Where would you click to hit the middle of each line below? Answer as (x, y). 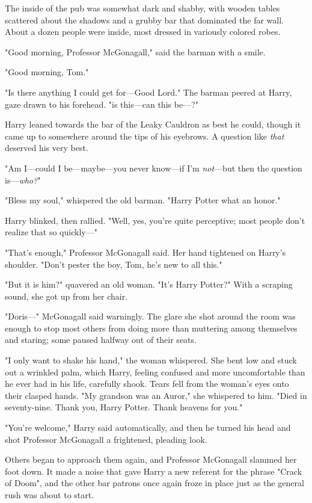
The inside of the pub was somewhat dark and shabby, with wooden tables (142, 8)
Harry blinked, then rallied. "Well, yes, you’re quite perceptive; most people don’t (155, 220)
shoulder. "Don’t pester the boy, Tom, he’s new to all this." (114, 264)
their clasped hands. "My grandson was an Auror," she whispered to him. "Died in (156, 395)
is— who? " (23, 180)
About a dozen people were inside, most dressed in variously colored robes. (143, 32)
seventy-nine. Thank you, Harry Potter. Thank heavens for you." (124, 407)
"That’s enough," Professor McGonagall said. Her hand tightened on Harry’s (145, 252)
